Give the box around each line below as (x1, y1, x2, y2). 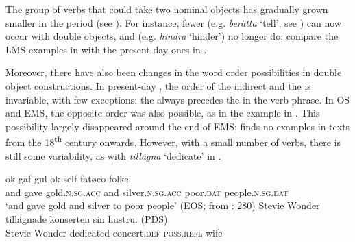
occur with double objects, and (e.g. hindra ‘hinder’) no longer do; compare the (5, 29, 339, 43)
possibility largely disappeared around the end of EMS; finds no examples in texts (5, 119, 350, 133)
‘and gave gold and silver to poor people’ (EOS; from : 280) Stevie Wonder (5, 198, 320, 213)
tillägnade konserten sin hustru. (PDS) (5, 211, 168, 226)
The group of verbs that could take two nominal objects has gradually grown (5, 2, 328, 16)
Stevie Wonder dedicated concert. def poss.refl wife (5, 225, 223, 239)
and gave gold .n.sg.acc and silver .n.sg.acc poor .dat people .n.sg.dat (5, 184, 289, 199)
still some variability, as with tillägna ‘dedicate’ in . (5, 148, 221, 162)
